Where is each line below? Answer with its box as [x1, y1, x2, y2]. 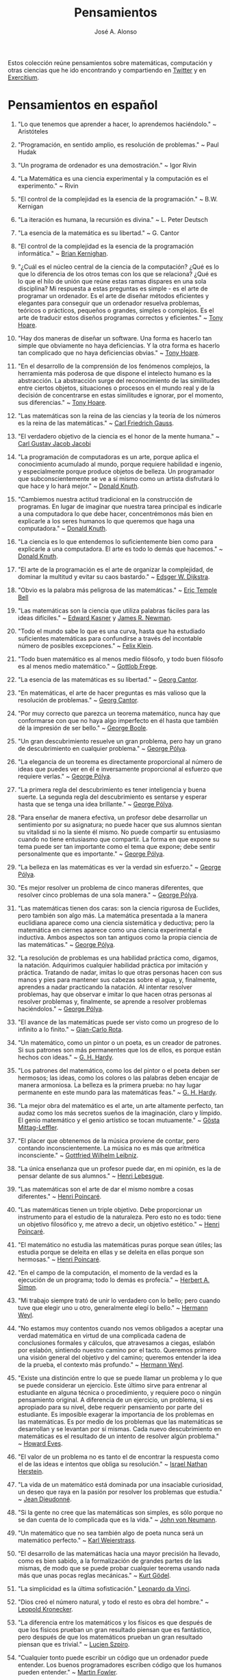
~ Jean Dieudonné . [17, 1495, 73, 1503]
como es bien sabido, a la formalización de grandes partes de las [17, 1557, 202, 1565]
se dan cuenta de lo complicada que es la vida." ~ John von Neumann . [17, 1516, 218, 1524]
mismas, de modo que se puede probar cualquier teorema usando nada [17, 1564, 220, 1572]
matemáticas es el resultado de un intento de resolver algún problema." [17, 1432, 220, 1440]
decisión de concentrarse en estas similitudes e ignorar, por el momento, [17, 391, 224, 399]
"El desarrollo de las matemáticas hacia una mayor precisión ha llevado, [17, 1549, 221, 1557]
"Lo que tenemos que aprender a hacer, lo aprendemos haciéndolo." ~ [17, 120, 217, 128]
